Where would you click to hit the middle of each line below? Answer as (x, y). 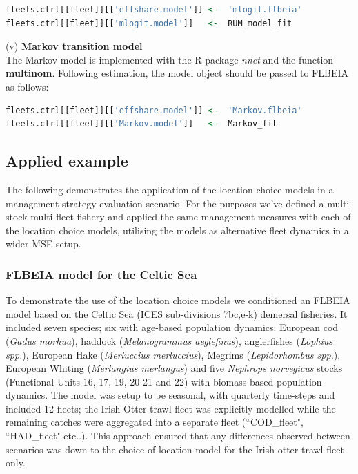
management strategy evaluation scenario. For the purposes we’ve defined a (165, 203)
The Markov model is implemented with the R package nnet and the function (170, 59)
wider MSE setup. (43, 244)
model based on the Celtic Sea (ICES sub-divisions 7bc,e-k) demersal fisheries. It (177, 313)
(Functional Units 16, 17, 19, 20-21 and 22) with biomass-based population (164, 381)
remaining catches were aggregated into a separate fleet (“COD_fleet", (155, 422)
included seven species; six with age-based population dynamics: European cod (172, 327)
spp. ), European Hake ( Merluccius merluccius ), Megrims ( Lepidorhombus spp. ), (173, 354)
